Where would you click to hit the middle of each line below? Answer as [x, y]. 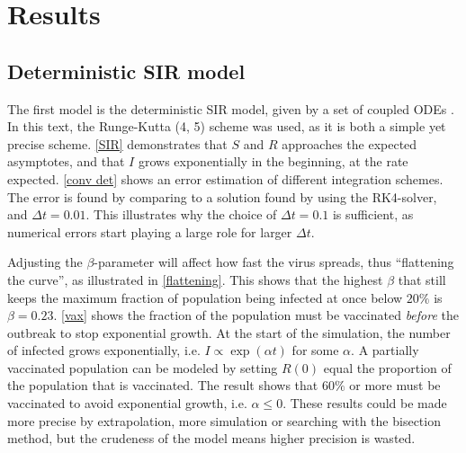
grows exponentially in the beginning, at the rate [273, 161]
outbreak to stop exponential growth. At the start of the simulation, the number [229, 332]
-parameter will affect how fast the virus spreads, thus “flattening [274, 262]
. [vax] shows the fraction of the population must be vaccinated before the [256, 315]
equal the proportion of [387, 367]
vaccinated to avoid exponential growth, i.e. [127, 403]
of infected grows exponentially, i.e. [104, 350]
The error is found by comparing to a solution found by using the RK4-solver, [222, 196]
